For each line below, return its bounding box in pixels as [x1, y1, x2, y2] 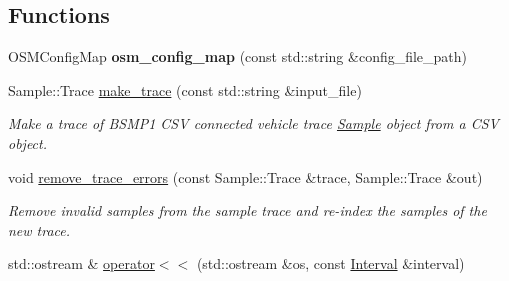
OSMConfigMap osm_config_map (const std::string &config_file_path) [8, 46, 468, 67]
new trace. [8, 219, 71, 240]
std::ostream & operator [8, 253, 155, 274]
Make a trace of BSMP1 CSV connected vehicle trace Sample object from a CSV [8, 113, 499, 134]
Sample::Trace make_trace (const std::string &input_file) [8, 79, 362, 100]
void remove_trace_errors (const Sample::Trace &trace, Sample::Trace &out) [8, 166, 483, 187]
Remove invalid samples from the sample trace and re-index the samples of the [8, 200, 487, 221]
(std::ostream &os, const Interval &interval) [196, 253, 465, 274]
